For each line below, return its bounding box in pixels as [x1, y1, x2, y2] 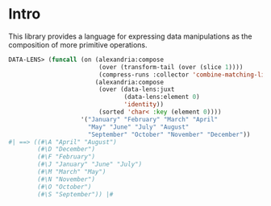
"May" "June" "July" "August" [87, 122, 190, 131]
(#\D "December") [37, 146, 95, 154]
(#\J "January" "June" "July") [37, 160, 143, 169]
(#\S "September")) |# [37, 190, 114, 198]
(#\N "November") [37, 175, 95, 183]
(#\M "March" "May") [37, 168, 106, 176]
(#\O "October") [37, 183, 92, 191]
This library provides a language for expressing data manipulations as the [8, 31, 252, 41]
